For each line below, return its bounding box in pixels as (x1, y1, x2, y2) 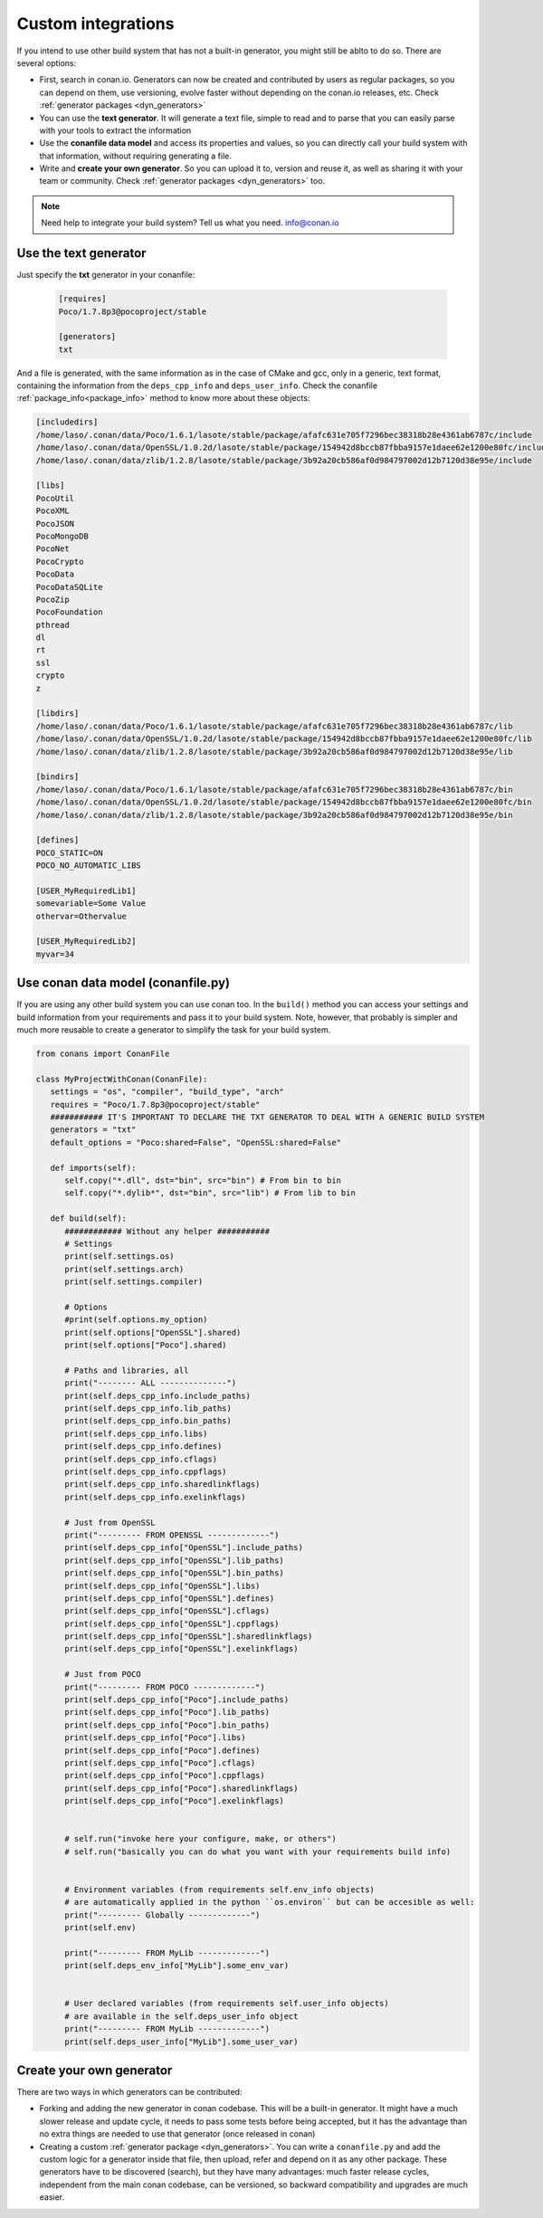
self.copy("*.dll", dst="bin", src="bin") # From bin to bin (64, 1176, 342, 1185)
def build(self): (50, 1214, 127, 1223)
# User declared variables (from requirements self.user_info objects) (64, 1998, 389, 2009)
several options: (16, 57, 77, 68)
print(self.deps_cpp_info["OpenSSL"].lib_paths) (64, 1555, 284, 1566)
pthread (35, 620, 70, 630)
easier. (39, 2192, 65, 2203)
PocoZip (35, 594, 70, 604)
